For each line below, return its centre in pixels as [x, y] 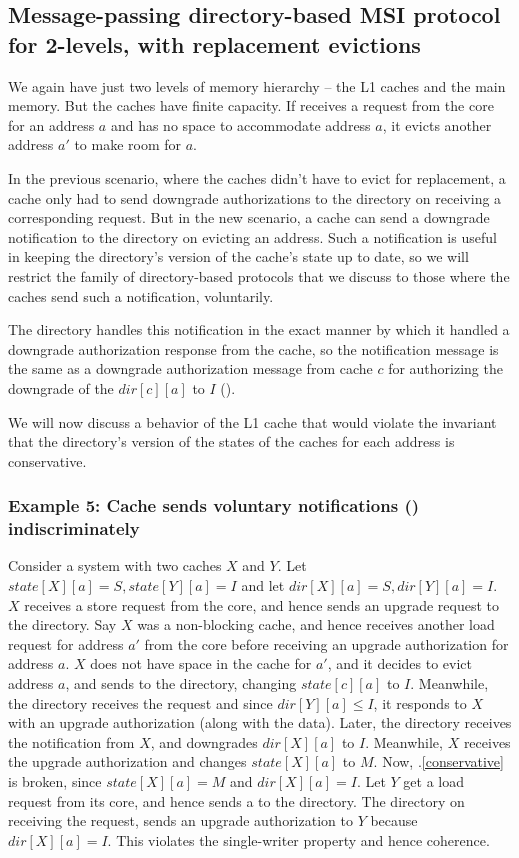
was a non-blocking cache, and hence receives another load [316, 624]
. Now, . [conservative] [438, 761]
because [394, 820]
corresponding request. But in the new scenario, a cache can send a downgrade [249, 217]
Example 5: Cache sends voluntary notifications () [214, 505]
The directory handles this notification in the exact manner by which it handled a [259, 329]
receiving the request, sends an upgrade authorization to [180, 820]
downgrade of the [61, 387]
